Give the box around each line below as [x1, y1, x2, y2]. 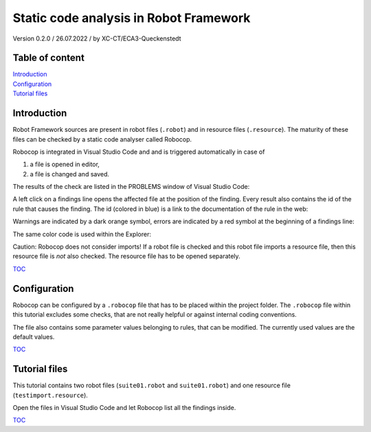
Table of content [12, 52, 85, 64]
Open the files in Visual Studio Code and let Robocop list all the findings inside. [12, 403, 236, 411]
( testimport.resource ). [12, 391, 89, 399]
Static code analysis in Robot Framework [12, 10, 251, 25]
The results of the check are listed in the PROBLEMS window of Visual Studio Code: [12, 183, 250, 191]
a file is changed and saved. [30, 170, 110, 178]
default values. [12, 332, 55, 341]
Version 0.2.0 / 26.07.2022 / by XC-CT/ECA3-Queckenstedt [12, 34, 181, 43]
